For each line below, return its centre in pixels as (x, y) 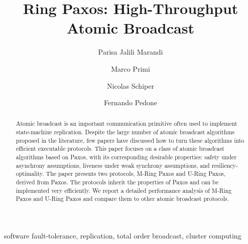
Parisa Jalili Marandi (131, 52)
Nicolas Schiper (131, 85)
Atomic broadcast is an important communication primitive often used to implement (127, 124)
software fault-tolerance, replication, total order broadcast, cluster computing (123, 236)
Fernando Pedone (131, 102)
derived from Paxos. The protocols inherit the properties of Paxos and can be (117, 182)
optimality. (30, 174)
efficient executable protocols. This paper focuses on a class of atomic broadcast (120, 149)
